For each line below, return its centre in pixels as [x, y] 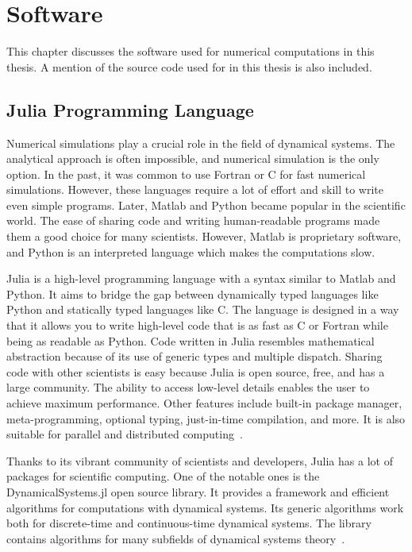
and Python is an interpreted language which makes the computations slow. [191, 251]
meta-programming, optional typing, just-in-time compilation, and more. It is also [206, 418]
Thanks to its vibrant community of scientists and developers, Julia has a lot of [200, 460]
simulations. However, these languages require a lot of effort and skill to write [195, 189]
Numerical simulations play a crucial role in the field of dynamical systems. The [201, 143]
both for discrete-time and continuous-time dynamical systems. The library [189, 523]
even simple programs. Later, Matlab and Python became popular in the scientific [206, 205]
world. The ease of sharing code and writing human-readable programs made [193, 220]
